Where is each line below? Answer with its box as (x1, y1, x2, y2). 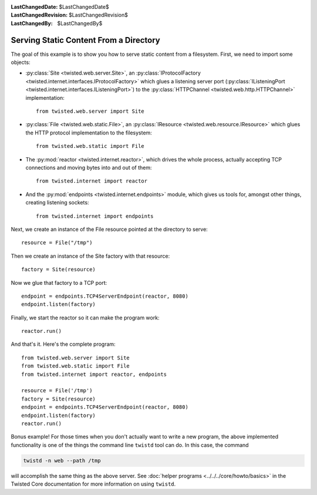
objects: (11, 59, 31, 66)
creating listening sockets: (25, 199, 89, 206)
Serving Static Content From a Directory (11, 35, 161, 45)
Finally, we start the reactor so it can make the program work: (11, 314, 160, 321)
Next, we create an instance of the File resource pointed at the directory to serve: (11, 225, 208, 233)
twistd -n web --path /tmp (23, 457, 101, 464)
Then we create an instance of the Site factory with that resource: (11, 252, 170, 260)
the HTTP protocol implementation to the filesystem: (25, 129, 152, 136)
